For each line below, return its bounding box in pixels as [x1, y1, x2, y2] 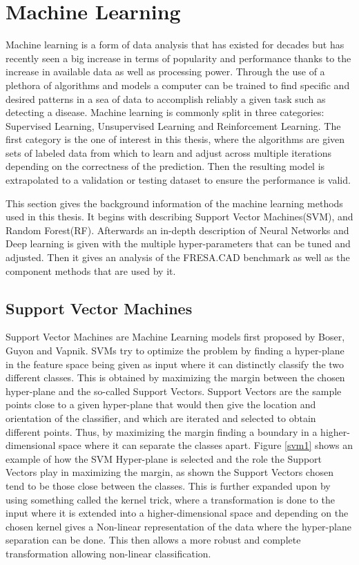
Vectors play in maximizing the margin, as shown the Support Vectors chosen [6, 465, 333, 479]
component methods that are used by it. [6, 263, 176, 278]
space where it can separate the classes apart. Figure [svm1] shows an [59, 438, 353, 452]
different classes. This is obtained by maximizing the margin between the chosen [6, 370, 345, 385]
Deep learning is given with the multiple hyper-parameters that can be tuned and [6, 236, 351, 251]
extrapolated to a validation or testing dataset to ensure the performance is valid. [6, 173, 351, 187]
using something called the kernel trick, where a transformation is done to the [6, 492, 335, 506]
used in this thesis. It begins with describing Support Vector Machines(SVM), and [6, 209, 353, 224]
